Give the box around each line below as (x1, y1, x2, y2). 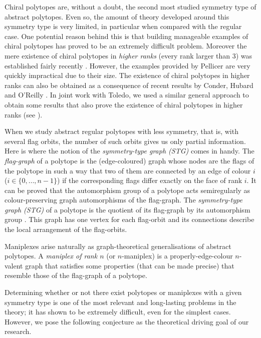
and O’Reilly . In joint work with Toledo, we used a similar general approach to (5, 89, 249, 100)
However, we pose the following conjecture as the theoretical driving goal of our (5, 316, 249, 326)
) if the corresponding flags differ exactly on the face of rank (57, 175, 242, 185)
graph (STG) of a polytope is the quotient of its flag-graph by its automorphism (5, 204, 250, 214)
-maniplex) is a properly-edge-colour (122, 250, 233, 261)
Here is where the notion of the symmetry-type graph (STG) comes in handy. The (5, 145, 254, 156)
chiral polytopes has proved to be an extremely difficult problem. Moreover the (5, 40, 247, 51)
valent (5, 260, 23, 270)
